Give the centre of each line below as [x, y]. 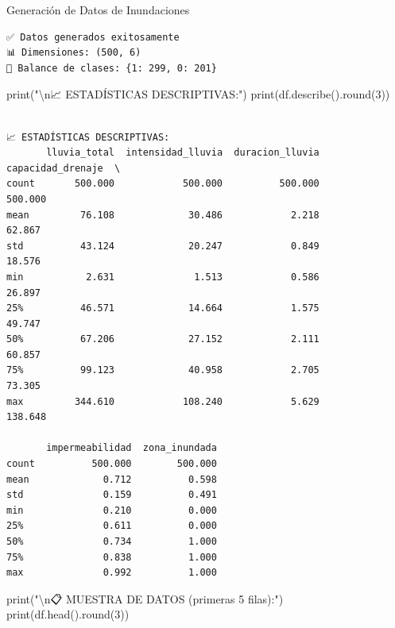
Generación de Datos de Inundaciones [98, 10]
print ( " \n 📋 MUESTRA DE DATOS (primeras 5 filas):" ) [145, 598]
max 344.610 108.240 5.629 [163, 401]
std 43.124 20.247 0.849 [163, 246]
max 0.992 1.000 [112, 573]
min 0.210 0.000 [112, 510]
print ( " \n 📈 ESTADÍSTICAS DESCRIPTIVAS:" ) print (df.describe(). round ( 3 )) [198, 94]
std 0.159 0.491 [112, 495]
